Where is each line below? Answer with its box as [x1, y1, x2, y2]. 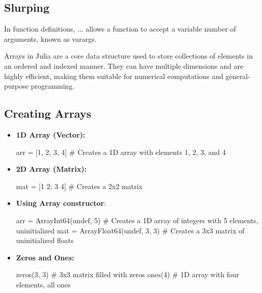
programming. [31, 81, 75, 91]
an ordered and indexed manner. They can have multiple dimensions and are [4, 60, 244, 71]
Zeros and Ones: [16, 252, 74, 262]
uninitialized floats [16, 235, 74, 246]
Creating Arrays [4, 105, 92, 121]
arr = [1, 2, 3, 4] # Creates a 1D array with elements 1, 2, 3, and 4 [16, 146, 226, 157]
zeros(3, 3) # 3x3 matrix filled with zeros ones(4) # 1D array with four [16, 269, 240, 280]
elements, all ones [16, 279, 71, 289]
